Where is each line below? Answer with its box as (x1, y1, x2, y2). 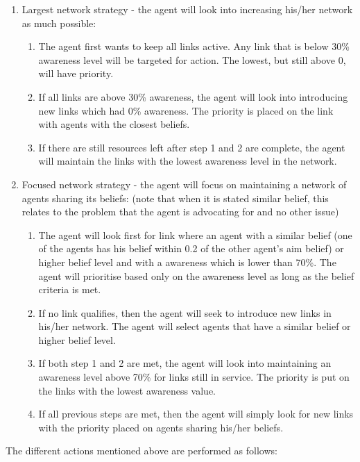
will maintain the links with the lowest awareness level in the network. (38, 154, 337, 168)
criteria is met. (38, 282, 101, 297)
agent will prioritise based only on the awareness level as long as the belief (38, 268, 354, 283)
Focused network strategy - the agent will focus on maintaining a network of (22, 176, 347, 191)
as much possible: (22, 15, 96, 30)
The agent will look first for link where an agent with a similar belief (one (38, 227, 352, 242)
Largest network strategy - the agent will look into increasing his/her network (22, 2, 353, 16)
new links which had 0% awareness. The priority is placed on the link (38, 103, 334, 117)
